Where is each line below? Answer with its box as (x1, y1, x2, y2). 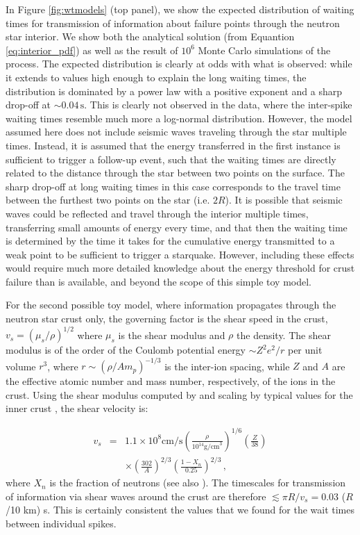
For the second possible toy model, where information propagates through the (6, 297, 336, 312)
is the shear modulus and (118, 327, 225, 342)
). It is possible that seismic (225, 192, 343, 207)
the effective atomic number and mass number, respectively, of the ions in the (6, 374, 336, 388)
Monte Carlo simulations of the (198, 42, 331, 57)
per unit (287, 343, 323, 357)
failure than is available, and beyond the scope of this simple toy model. (6, 274, 311, 288)
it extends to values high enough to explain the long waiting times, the (6, 69, 307, 84)
